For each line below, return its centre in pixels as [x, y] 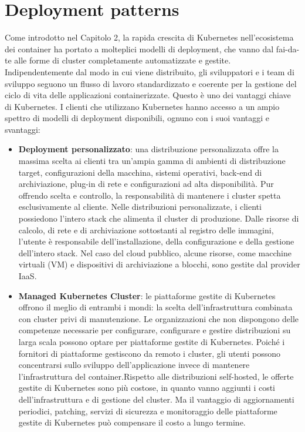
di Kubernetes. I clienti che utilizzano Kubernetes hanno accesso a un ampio [142, 106]
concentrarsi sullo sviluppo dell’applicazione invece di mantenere [134, 365]
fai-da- [288, 48]
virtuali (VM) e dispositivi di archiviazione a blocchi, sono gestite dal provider [159, 264]
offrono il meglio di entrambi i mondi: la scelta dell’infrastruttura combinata [155, 307]
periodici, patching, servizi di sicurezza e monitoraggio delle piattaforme [148, 411]
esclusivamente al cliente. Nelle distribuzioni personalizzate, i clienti [140, 207]
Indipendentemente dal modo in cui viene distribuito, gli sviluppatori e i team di [150, 71]
